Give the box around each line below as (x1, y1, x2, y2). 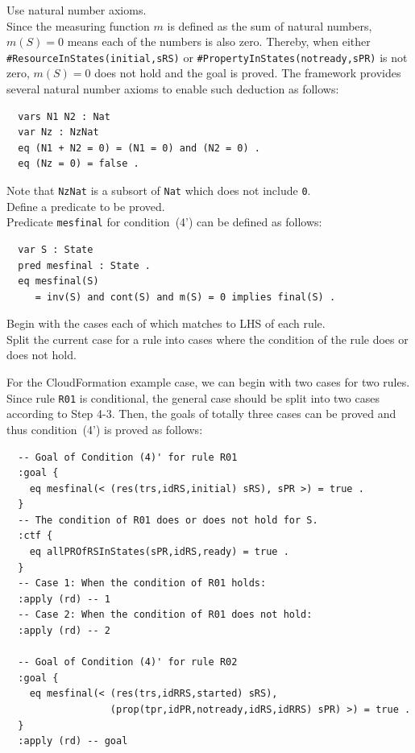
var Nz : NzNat (18, 126, 99, 139)
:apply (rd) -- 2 (18, 625, 110, 637)
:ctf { (18, 530, 53, 542)
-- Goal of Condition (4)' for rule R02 (18, 656, 238, 668)
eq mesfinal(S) (18, 275, 99, 288)
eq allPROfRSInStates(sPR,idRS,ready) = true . (29, 546, 289, 558)
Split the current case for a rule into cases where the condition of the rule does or (6, 330, 409, 347)
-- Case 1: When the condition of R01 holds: (18, 577, 267, 590)
